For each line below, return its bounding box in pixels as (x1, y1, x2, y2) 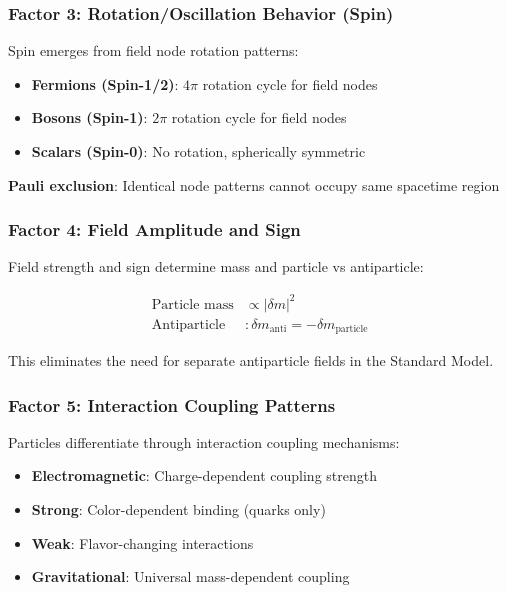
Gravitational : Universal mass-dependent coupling (31, 566, 350, 587)
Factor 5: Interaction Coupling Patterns (8, 392, 336, 417)
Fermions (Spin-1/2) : (31, 73, 179, 94)
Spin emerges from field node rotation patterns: (8, 40, 299, 61)
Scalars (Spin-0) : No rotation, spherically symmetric (31, 141, 366, 161)
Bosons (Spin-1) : (31, 107, 148, 128)
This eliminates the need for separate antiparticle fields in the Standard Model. (8, 350, 494, 371)
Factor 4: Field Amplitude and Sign (8, 217, 301, 242)
